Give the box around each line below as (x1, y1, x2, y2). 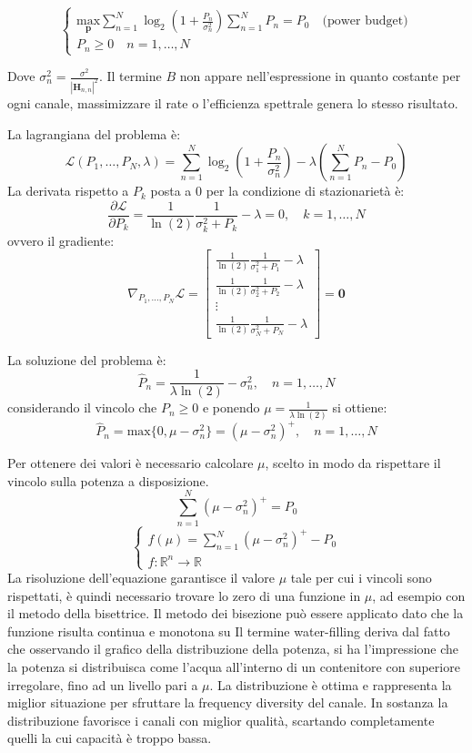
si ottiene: (332, 398, 387, 417)
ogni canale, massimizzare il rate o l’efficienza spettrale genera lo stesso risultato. (7, 93, 458, 112)
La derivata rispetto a (7, 181, 129, 200)
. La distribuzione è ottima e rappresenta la (209, 675, 452, 694)
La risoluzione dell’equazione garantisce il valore (7, 568, 276, 587)
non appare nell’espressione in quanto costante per (179, 66, 461, 86)
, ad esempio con (372, 585, 466, 605)
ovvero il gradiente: (7, 230, 115, 249)
